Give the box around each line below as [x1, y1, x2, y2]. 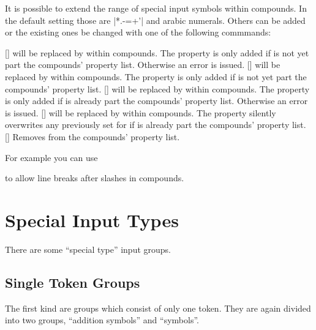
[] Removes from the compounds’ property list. [5, 130, 180, 143]
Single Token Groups [5, 272, 140, 291]
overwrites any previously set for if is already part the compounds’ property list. [5, 118, 306, 131]
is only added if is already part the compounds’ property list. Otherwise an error [5, 94, 308, 107]
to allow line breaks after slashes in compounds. [5, 171, 184, 184]
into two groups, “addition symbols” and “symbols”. [5, 313, 199, 326]
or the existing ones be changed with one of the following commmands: [5, 26, 271, 39]
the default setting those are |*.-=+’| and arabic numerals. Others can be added [5, 13, 306, 26]
